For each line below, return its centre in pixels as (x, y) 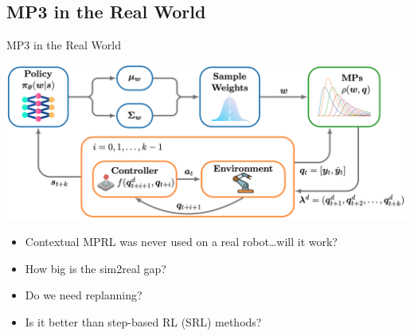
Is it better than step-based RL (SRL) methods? (143, 322)
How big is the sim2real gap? (96, 268)
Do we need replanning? (84, 295)
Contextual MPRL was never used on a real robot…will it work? (181, 242)
